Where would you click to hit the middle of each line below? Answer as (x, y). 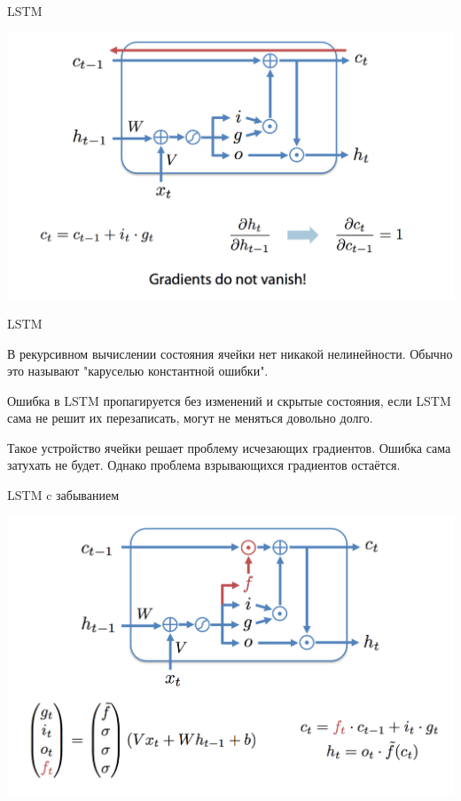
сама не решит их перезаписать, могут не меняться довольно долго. (190, 418)
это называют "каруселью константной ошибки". (138, 371)
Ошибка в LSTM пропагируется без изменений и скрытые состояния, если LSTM (229, 400)
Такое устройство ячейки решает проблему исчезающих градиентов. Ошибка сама (229, 447)
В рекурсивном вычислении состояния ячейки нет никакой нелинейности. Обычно (230, 353)
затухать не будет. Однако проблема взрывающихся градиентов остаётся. (204, 465)
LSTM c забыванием (63, 495)
